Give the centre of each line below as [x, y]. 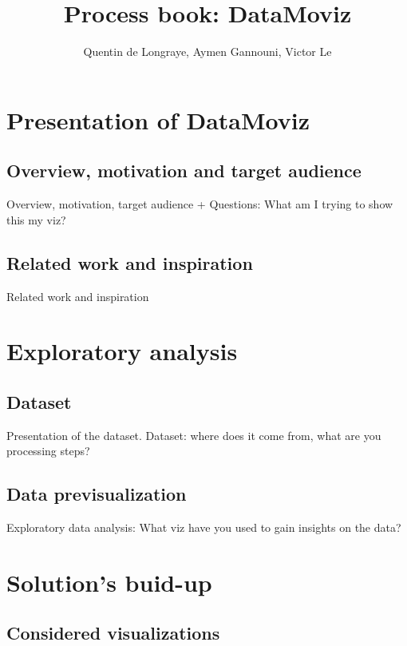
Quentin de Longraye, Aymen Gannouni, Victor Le [207, 52]
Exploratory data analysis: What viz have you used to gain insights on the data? [204, 527]
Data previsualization [97, 494]
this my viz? [36, 219]
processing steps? [48, 451]
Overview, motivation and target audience [184, 170]
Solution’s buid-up [109, 582]
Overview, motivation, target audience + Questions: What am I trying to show [200, 204]
